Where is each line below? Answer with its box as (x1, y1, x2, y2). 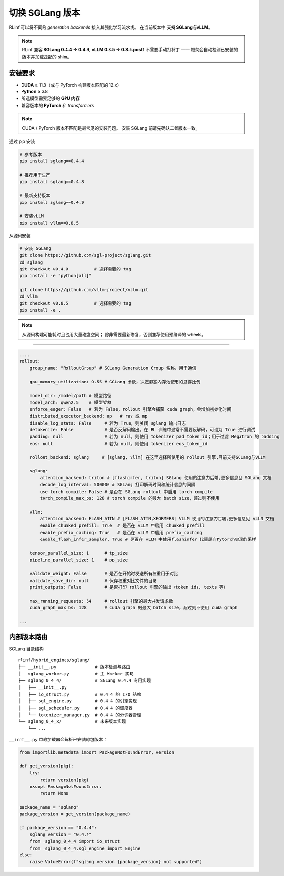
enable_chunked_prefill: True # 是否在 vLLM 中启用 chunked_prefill (40, 523, 205, 528)
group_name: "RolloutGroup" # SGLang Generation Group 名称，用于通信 (29, 365, 197, 371)
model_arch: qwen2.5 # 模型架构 (29, 400, 112, 405)
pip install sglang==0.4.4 (19, 158, 84, 164)
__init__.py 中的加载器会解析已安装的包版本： (9, 737, 108, 742)
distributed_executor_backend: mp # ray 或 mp (29, 413, 148, 419)
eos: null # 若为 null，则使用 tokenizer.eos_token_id (29, 441, 208, 446)
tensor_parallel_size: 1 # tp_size (29, 550, 128, 556)
